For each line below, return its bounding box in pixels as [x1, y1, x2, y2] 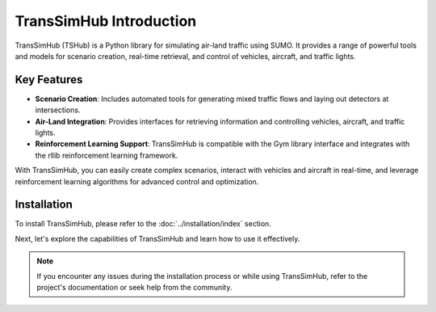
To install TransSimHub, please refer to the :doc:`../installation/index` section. [15, 219, 272, 229]
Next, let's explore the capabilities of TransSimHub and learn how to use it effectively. [15, 234, 300, 243]
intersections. [35, 105, 81, 115]
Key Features [15, 73, 83, 86]
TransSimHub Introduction [15, 12, 197, 30]
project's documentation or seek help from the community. [36, 283, 233, 293]
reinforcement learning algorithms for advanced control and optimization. [15, 176, 259, 186]
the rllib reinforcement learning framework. [35, 150, 178, 160]
